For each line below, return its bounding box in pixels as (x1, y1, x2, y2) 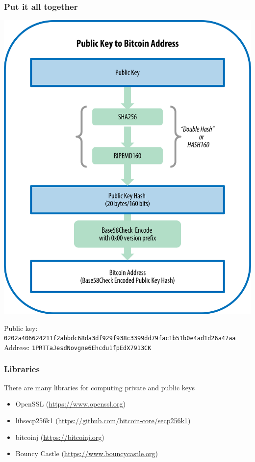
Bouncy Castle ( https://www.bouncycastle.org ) (15, 448, 158, 459)
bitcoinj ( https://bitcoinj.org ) (15, 432, 104, 442)
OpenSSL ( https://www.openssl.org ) (15, 399, 126, 409)
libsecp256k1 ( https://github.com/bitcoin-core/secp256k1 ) (15, 415, 191, 425)
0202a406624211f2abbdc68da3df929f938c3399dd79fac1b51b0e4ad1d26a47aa (4, 335, 236, 342)
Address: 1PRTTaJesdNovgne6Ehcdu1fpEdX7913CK (4, 342, 152, 352)
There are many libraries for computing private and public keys (4, 382, 195, 392)
